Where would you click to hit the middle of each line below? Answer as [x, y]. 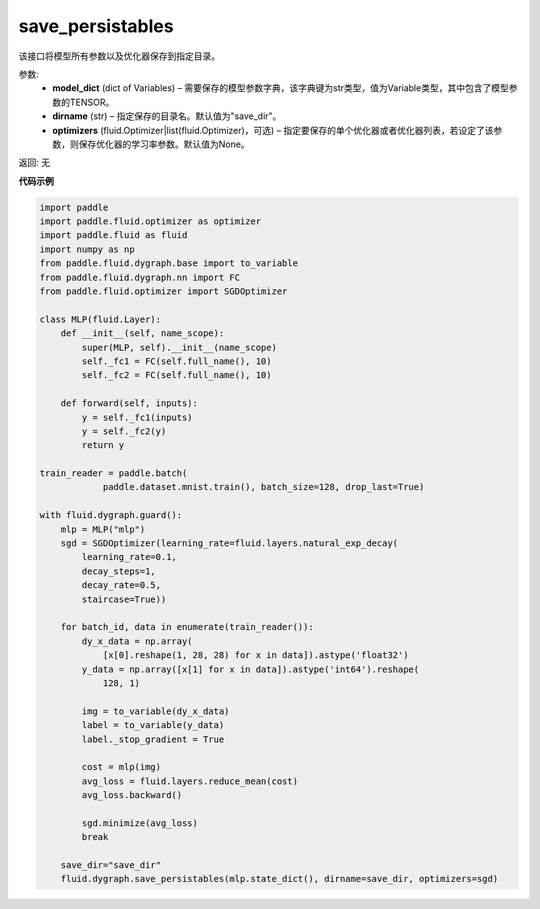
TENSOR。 [92, 102]
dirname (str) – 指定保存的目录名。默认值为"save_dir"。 [167, 116]
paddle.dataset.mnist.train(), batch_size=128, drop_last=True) [263, 487]
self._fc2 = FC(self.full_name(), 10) [176, 375]
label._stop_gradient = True [153, 739]
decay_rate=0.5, [121, 585]
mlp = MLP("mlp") [103, 529]
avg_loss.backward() [132, 795]
